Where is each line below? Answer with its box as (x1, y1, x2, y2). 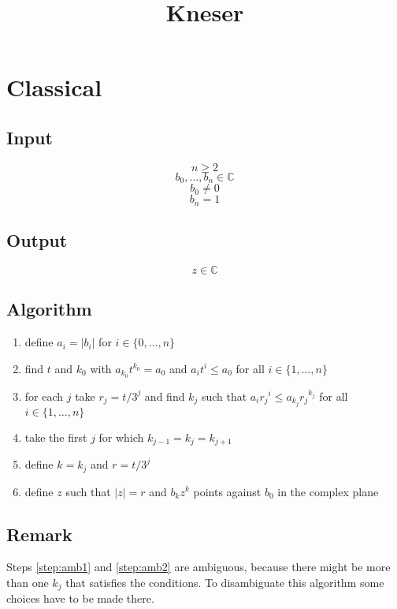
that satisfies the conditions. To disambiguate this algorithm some (65, 574, 384, 590)
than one (6, 574, 49, 590)
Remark (6, 521, 72, 546)
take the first (24, 428, 87, 445)
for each (24, 387, 64, 404)
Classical (6, 71, 102, 103)
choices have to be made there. (6, 590, 154, 607)
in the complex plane (277, 483, 379, 499)
